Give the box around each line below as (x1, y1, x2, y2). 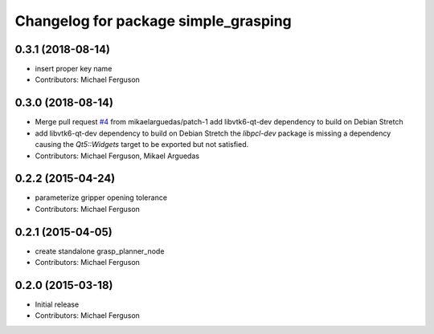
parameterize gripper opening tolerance (35, 193, 168, 202)
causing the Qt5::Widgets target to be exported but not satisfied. (35, 140, 249, 149)
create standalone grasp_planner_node (35, 246, 165, 256)
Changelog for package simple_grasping (14, 12, 293, 30)
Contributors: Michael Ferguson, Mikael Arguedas (35, 151, 200, 161)
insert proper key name (35, 64, 113, 74)
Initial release (35, 299, 80, 309)
